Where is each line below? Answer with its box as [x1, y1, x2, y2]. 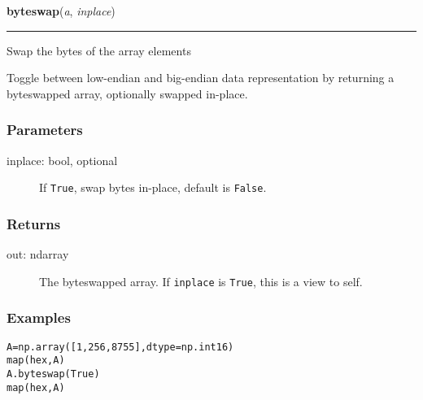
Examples [7, 307, 71, 328]
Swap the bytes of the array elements [7, 41, 191, 59]
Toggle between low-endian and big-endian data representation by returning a [7, 69, 395, 86]
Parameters [7, 120, 83, 140]
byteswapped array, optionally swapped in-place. [7, 85, 248, 102]
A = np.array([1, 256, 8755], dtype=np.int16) [7, 341, 234, 353]
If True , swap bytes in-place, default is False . [39, 179, 267, 196]
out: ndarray [7, 246, 69, 263]
